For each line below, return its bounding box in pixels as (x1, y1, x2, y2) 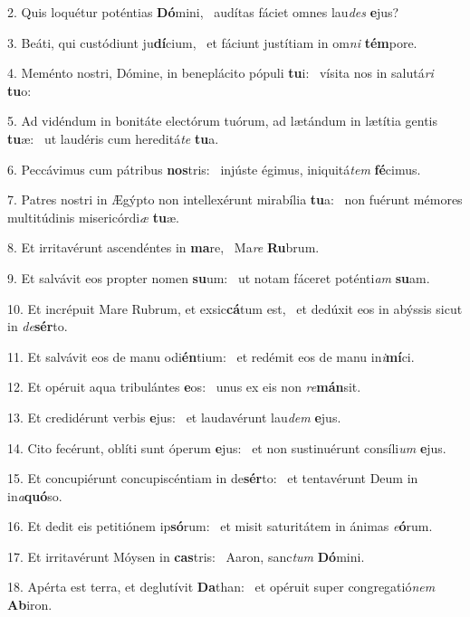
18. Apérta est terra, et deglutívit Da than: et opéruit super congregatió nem (7, 577, 436, 596)
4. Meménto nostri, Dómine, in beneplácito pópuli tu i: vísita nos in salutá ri (7, 63, 434, 82)
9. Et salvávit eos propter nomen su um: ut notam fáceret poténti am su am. (7, 268, 430, 287)
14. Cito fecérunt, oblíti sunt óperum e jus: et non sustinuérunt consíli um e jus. (7, 438, 446, 457)
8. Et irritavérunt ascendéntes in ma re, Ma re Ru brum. (7, 238, 320, 257)
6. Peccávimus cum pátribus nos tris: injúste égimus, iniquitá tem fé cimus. (7, 159, 421, 178)
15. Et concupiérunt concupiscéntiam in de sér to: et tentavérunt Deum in (7, 469, 418, 488)
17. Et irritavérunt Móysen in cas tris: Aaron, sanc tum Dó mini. (7, 546, 365, 565)
